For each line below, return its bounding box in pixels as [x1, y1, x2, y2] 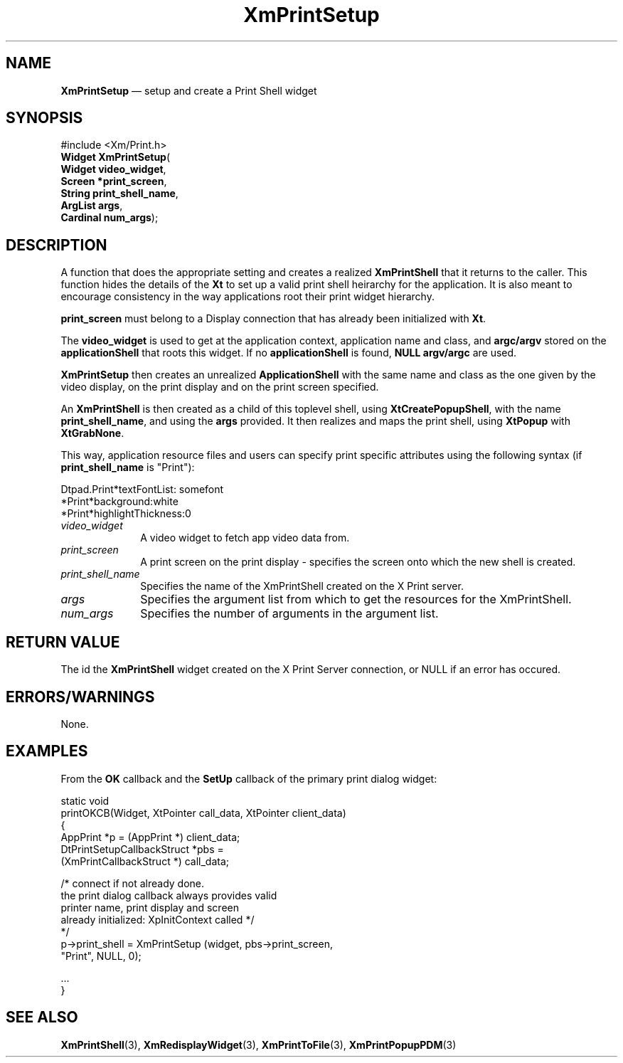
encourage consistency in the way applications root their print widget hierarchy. [60, 290, 435, 303]
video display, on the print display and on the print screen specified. [60, 381, 379, 393]
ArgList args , [60, 199, 123, 212]
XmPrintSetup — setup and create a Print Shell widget [60, 84, 317, 97]
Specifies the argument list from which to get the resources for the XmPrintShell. [140, 592, 572, 607]
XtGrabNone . [60, 427, 124, 440]
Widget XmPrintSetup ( [60, 151, 171, 164]
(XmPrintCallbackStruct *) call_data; [60, 855, 230, 867]
